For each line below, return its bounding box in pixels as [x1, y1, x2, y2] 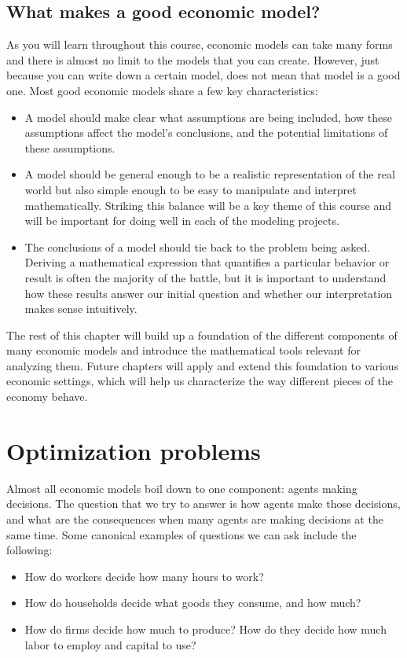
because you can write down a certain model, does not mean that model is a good [6, 67, 401, 83]
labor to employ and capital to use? [24, 636, 196, 652]
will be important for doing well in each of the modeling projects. [24, 212, 339, 229]
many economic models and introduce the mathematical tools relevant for [6, 342, 361, 358]
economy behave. [6, 388, 88, 405]
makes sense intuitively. [24, 300, 137, 317]
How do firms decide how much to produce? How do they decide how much [24, 620, 387, 637]
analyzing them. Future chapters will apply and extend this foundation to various [6, 357, 399, 373]
